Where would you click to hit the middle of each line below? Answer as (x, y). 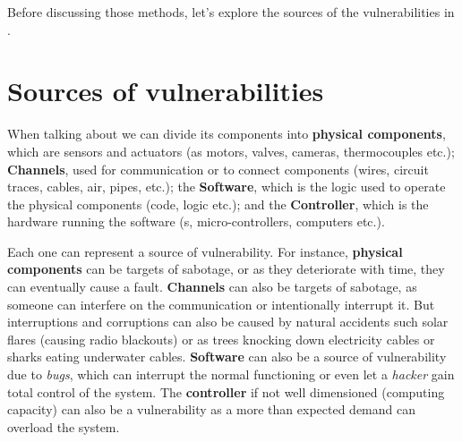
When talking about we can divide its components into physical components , (227, 134)
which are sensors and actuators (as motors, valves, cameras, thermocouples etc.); (231, 151)
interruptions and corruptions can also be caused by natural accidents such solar (228, 322)
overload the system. (64, 426)
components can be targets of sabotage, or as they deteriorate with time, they (226, 269)
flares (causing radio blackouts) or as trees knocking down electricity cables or (221, 339)
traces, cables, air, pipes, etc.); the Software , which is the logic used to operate (227, 187)
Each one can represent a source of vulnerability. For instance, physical (205, 251)
